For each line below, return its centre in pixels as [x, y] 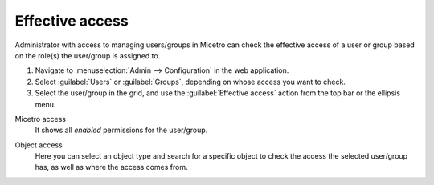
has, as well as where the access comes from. [111, 167]
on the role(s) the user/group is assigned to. [88, 55]
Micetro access [40, 119]
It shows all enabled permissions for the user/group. [121, 130]
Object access [39, 145]
